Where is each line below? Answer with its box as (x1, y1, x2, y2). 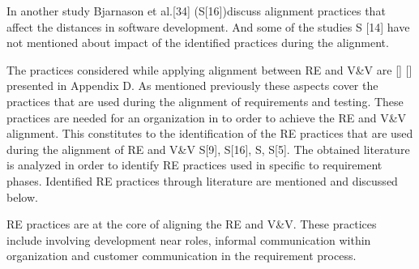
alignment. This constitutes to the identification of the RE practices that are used (6, 125, 413, 142)
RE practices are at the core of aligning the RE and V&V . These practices (6, 216, 377, 233)
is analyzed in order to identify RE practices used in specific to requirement (6, 156, 383, 173)
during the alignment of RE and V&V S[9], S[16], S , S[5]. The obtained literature (6, 140, 410, 157)
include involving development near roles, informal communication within (6, 231, 371, 248)
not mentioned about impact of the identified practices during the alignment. (6, 34, 389, 51)
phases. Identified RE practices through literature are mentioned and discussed (6, 172, 398, 189)
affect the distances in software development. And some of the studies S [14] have (6, 18, 410, 35)
